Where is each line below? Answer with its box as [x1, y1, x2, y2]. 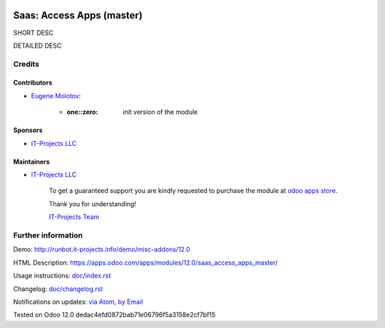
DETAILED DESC [13, 41, 62, 50]
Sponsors [13, 126, 43, 134]
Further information [13, 230, 83, 240]
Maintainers [13, 157, 50, 166]
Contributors [13, 78, 53, 87]
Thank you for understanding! [48, 199, 137, 208]
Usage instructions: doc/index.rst [13, 271, 111, 280]
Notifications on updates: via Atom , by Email [13, 297, 143, 306]
